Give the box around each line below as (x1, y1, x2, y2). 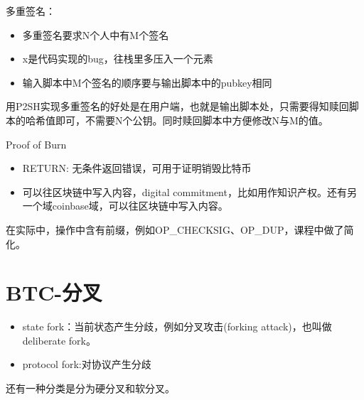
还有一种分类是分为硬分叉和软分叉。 (6, 381, 175, 396)
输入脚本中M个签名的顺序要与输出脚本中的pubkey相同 (22, 75, 272, 90)
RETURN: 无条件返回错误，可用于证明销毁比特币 (22, 161, 252, 175)
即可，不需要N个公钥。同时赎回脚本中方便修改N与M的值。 (55, 112, 328, 127)
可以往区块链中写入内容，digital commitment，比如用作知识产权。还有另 (22, 184, 357, 199)
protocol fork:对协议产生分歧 (22, 357, 151, 372)
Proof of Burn (6, 136, 67, 151)
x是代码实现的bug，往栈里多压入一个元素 (22, 51, 213, 66)
